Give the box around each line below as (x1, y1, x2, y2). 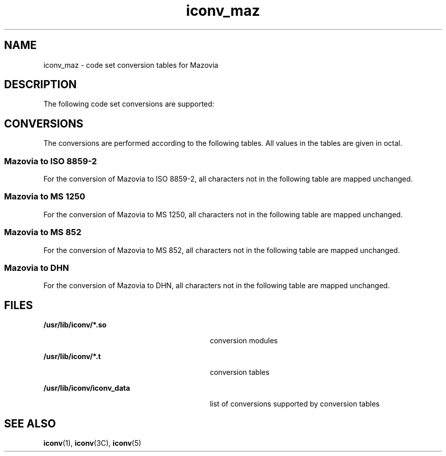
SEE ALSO (4, 417, 56, 430)
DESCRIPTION (4, 78, 77, 91)
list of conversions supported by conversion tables (210, 399, 380, 409)
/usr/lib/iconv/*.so (43, 320, 107, 330)
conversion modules (210, 336, 278, 345)
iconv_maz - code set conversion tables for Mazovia (43, 60, 218, 69)
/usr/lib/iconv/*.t (43, 352, 101, 361)
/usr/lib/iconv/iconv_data (43, 384, 130, 393)
